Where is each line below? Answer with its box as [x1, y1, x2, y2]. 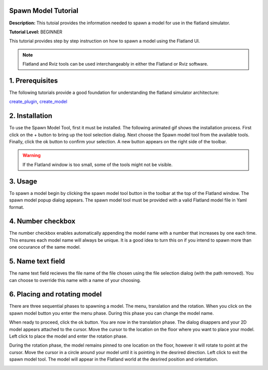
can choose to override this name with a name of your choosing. [9, 277, 141, 283]
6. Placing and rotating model [9, 290, 102, 298]
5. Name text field [9, 257, 66, 266]
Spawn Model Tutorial [9, 6, 79, 15]
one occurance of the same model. [9, 244, 81, 250]
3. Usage [9, 177, 37, 185]
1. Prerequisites [9, 76, 58, 85]
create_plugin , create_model [9, 98, 67, 104]
